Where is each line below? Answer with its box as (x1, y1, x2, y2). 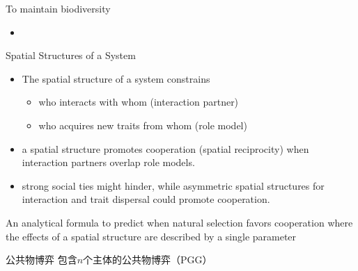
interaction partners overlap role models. (22, 155, 195, 170)
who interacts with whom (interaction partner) (38, 95, 239, 109)
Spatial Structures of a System (6, 48, 136, 63)
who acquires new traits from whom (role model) (38, 117, 247, 132)
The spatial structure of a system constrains (22, 71, 210, 85)
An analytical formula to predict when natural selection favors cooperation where (6, 215, 353, 229)
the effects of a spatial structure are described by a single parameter (6, 229, 297, 243)
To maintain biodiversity (6, 1, 111, 15)
